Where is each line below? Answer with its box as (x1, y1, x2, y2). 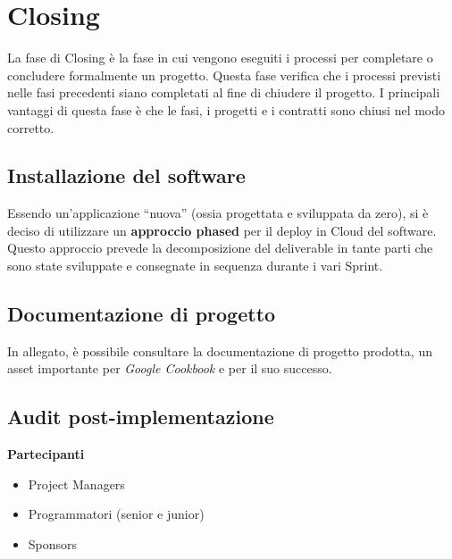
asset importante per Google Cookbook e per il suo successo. (7, 359, 332, 378)
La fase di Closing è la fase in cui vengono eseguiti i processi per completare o (7, 48, 433, 67)
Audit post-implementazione (7, 403, 274, 430)
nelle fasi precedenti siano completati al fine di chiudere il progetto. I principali (7, 83, 440, 102)
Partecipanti (7, 445, 85, 463)
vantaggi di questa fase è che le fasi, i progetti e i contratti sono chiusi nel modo (7, 100, 446, 119)
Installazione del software (7, 162, 246, 189)
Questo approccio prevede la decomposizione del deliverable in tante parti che (7, 238, 433, 257)
